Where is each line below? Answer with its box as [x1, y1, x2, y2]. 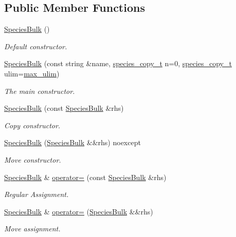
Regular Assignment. [4, 189, 69, 200]
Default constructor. [4, 41, 67, 51]
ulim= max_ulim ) [4, 68, 60, 78]
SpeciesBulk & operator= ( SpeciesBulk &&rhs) [4, 206, 153, 216]
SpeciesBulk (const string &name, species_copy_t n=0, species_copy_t [4, 58, 232, 69]
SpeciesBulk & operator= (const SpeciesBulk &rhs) [4, 171, 167, 182]
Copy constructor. [4, 120, 61, 130]
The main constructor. [4, 85, 75, 96]
